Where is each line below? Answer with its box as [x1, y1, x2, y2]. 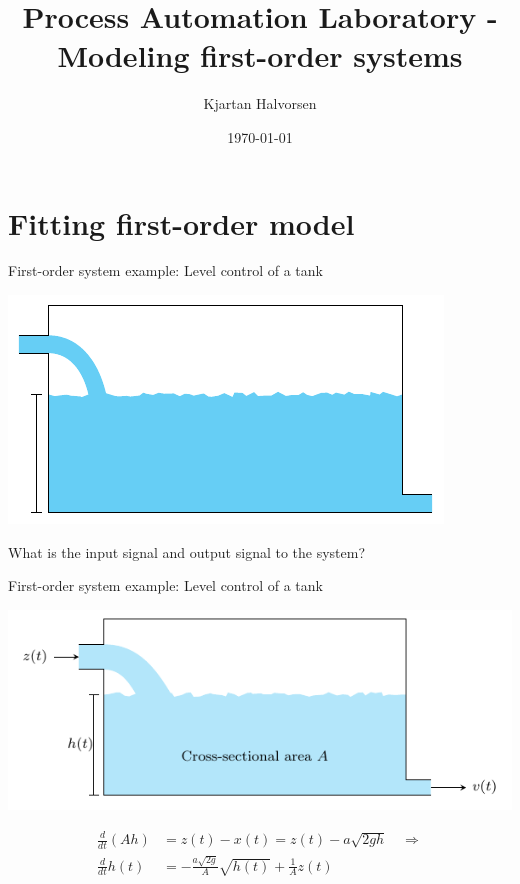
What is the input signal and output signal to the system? [8, 541, 366, 562]
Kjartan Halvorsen [203, 93, 317, 114]
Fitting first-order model [8, 202, 355, 243]
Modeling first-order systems [57, 35, 463, 76]
